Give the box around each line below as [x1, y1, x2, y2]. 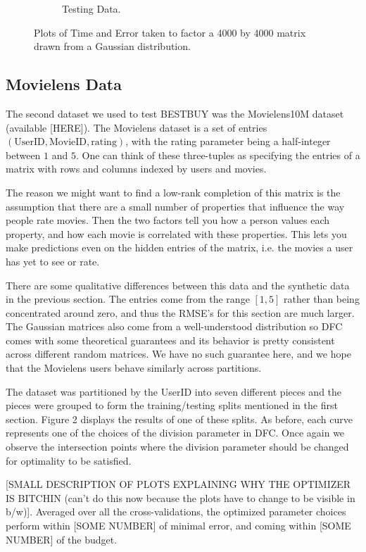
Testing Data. [62, 1, 121, 15]
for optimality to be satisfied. [6, 453, 132, 468]
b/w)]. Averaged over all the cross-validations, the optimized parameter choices [6, 504, 346, 519]
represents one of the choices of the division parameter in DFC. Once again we [6, 425, 345, 440]
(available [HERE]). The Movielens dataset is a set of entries [6, 120, 267, 134]
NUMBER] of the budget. [6, 532, 118, 546]
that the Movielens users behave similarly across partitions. [6, 360, 262, 375]
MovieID [49, 137, 87, 148]
